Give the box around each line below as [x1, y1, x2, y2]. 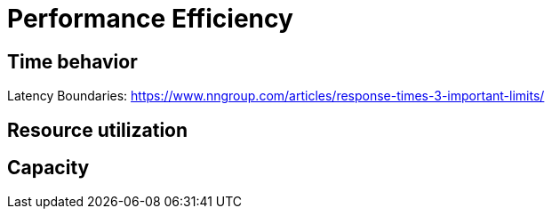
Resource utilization [7, 118, 188, 141]
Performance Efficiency [7, 4, 293, 34]
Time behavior [7, 50, 138, 73]
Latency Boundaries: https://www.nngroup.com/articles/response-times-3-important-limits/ [7, 88, 545, 104]
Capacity [7, 156, 90, 180]
